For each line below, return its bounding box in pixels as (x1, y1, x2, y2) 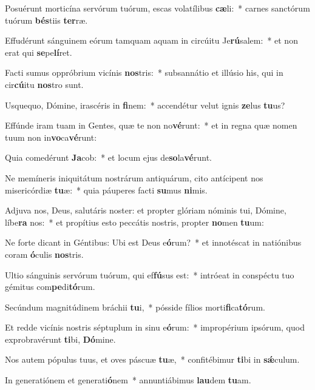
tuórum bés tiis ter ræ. (5, 13, 88, 26)
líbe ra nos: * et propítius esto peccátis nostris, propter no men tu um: (5, 215, 264, 228)
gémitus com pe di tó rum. (5, 280, 95, 293)
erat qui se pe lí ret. (5, 45, 72, 58)
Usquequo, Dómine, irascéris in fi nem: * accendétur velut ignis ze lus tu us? (5, 98, 285, 111)
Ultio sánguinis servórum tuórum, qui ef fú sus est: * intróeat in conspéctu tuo (5, 268, 294, 281)
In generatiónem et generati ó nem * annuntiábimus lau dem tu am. (5, 374, 251, 386)
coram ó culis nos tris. (5, 247, 84, 260)
